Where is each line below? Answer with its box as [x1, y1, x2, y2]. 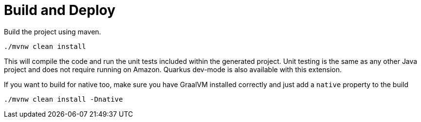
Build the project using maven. [4, 27, 101, 36]
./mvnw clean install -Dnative [4, 95, 123, 103]
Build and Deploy [4, 2, 116, 18]
